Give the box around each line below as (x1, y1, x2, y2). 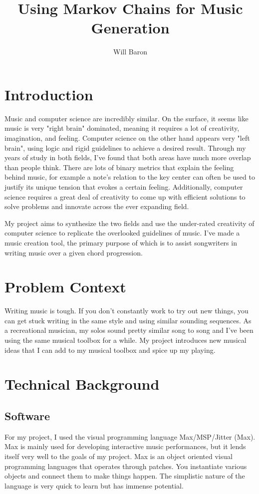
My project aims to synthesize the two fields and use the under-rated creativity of (4, 218, 255, 228)
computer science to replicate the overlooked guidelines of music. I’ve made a (4, 228, 240, 238)
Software (4, 408, 50, 424)
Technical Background (4, 374, 160, 394)
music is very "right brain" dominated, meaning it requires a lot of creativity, (4, 123, 240, 133)
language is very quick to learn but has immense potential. (4, 480, 184, 491)
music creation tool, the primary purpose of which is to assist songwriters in (4, 237, 237, 247)
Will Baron (113, 46, 147, 57)
